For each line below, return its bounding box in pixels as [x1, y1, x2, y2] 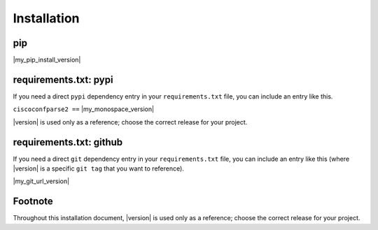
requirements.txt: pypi [13, 73, 113, 85]
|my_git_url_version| [13, 177, 70, 185]
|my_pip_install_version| [13, 56, 81, 64]
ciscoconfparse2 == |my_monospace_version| [13, 105, 154, 113]
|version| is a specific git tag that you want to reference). [13, 164, 185, 173]
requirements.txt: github [13, 136, 123, 148]
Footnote [13, 196, 54, 208]
